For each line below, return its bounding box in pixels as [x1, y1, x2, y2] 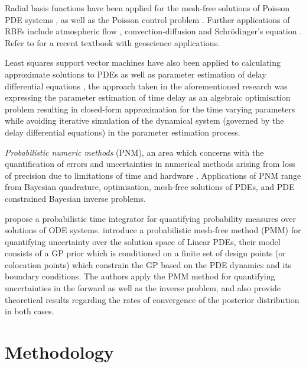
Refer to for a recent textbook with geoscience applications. [5, 36, 220, 49]
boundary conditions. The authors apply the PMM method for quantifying [5, 270, 275, 282]
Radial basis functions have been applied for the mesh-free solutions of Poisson [5, 2, 290, 14]
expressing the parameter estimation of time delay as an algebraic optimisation [5, 91, 291, 104]
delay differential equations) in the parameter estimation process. [5, 125, 240, 138]
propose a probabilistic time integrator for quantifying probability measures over [5, 212, 297, 224]
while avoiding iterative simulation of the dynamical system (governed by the [5, 114, 284, 127]
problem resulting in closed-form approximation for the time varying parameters [5, 102, 295, 115]
